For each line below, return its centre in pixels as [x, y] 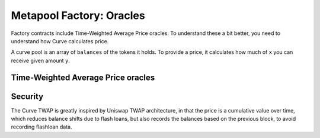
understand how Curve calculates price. [60, 41]
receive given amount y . [41, 60]
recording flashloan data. [41, 127]
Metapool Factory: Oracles [78, 15]
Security [27, 96]
